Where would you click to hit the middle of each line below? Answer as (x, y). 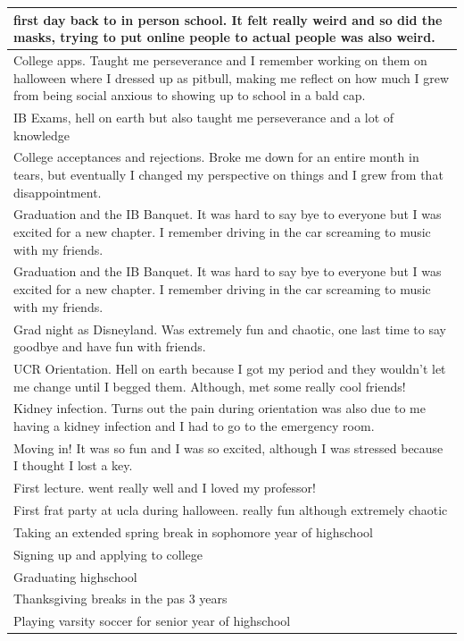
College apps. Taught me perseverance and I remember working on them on (220, 59)
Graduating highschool (75, 576)
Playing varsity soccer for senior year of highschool (152, 621)
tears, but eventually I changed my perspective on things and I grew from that (228, 174)
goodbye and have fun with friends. (110, 346)
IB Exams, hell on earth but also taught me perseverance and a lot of (204, 117)
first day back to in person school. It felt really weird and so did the (228, 19)
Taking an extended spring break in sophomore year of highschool (193, 531)
